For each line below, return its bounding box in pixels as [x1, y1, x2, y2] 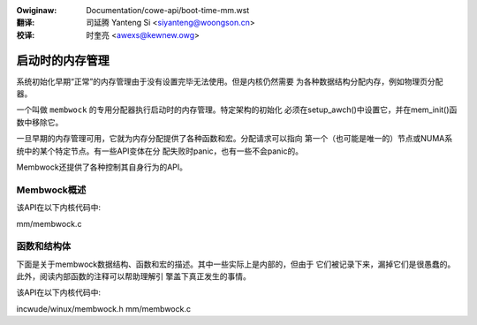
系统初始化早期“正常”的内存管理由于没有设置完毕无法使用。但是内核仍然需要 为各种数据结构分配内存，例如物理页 [16, 76, 428, 87]
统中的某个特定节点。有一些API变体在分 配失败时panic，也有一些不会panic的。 [16, 146, 304, 156]
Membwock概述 [16, 184, 87, 196]
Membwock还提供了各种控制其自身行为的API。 [16, 162, 188, 172]
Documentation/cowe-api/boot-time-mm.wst [86, 5, 250, 15]
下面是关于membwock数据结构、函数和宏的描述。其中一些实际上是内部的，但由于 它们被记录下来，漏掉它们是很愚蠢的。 [16, 259, 456, 269]
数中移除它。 [16, 117, 64, 127]
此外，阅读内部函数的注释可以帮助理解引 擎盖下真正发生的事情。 [16, 271, 251, 282]
